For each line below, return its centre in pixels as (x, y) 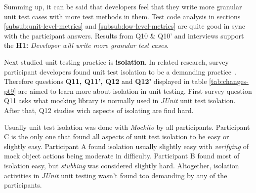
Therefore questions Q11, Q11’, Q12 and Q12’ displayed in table (106, 81)
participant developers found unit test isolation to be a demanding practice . (120, 71)
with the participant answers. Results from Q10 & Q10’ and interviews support (124, 35)
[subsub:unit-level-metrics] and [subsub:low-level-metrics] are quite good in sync (125, 26)
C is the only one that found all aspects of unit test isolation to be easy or (117, 136)
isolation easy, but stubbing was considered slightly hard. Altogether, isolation (122, 165)
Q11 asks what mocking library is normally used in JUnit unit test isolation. (120, 100)
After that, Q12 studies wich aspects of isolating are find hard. (99, 110)
